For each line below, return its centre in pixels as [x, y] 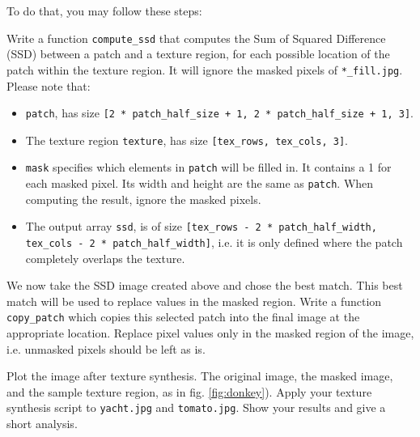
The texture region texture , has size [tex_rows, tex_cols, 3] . [187, 140]
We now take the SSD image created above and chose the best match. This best [205, 285]
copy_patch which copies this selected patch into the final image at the [183, 317]
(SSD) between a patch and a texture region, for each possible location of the [198, 54]
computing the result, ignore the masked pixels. [143, 199]
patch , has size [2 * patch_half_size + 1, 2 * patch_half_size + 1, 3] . [219, 113]
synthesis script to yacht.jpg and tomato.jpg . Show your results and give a [196, 407]
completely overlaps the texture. [105, 258]
